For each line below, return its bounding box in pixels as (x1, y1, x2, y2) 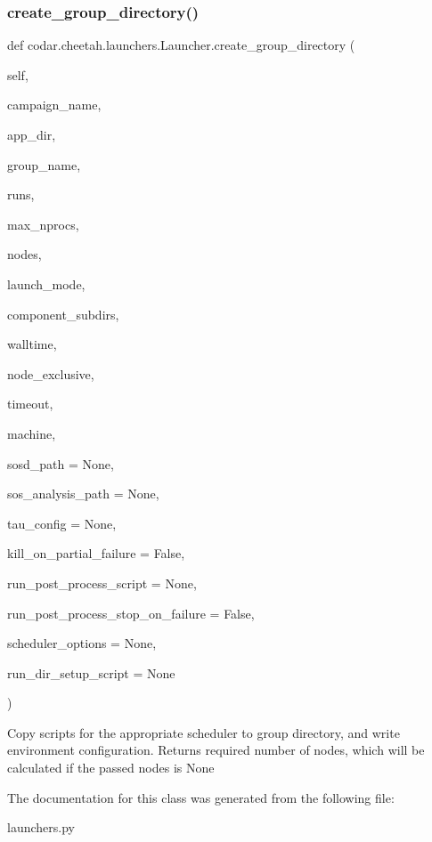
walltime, (7, 335, 57, 353)
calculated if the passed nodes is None (7, 758, 215, 777)
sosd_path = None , (7, 454, 114, 473)
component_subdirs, (7, 304, 119, 323)
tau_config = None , (7, 514, 117, 532)
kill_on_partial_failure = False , (7, 544, 185, 563)
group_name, (7, 155, 81, 174)
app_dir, (7, 125, 56, 143)
